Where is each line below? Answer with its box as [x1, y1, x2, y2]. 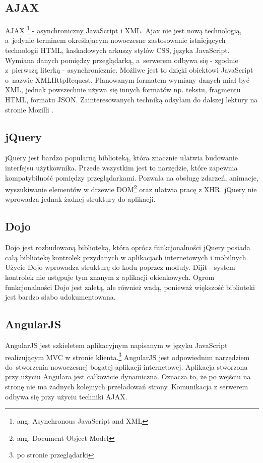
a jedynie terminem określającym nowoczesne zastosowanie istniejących [5, 35, 226, 45]
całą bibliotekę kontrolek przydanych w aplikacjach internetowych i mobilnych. [5, 252, 248, 262]
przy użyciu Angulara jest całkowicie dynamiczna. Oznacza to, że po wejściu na [5, 371, 251, 382]
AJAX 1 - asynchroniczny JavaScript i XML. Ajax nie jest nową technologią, [5, 24, 242, 35]
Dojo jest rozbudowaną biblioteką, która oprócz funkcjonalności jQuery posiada [5, 242, 250, 253]
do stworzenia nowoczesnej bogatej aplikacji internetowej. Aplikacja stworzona [5, 361, 248, 372]
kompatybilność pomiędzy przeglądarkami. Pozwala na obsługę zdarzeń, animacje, [5, 172, 258, 183]
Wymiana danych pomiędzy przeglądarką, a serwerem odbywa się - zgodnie [5, 54, 238, 65]
